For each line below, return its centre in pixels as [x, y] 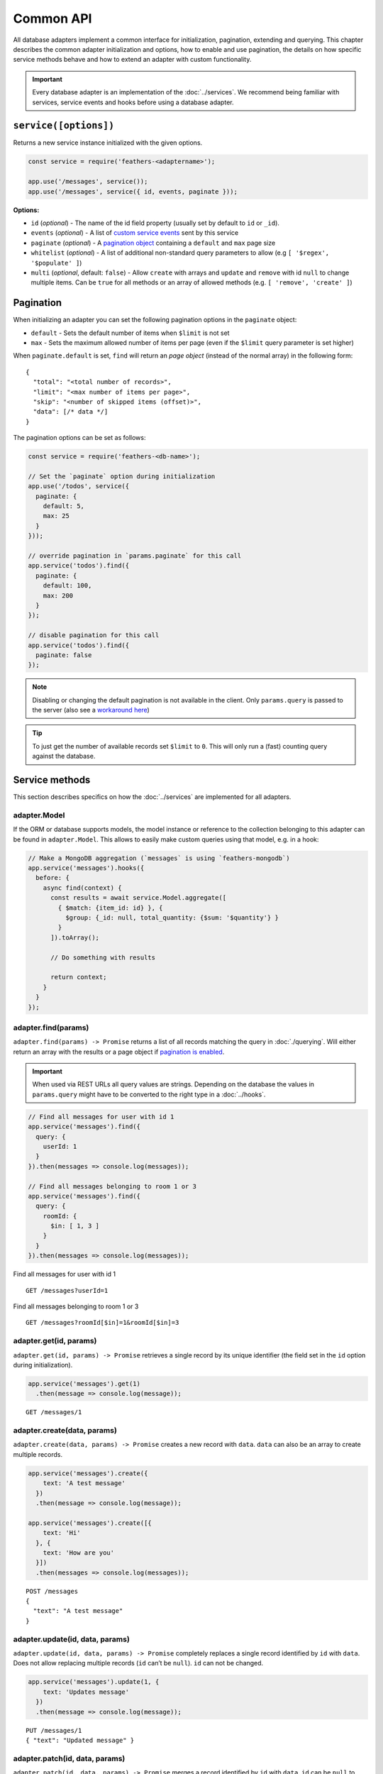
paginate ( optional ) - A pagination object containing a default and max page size [153, 243]
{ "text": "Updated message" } [80, 1740]
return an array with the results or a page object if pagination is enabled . [119, 1052]
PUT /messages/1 [54, 1730]
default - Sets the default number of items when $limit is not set [130, 333]
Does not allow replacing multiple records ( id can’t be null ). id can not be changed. [138, 1663]
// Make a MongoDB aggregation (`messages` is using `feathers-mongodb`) [159, 858]
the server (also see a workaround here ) [91, 710]
